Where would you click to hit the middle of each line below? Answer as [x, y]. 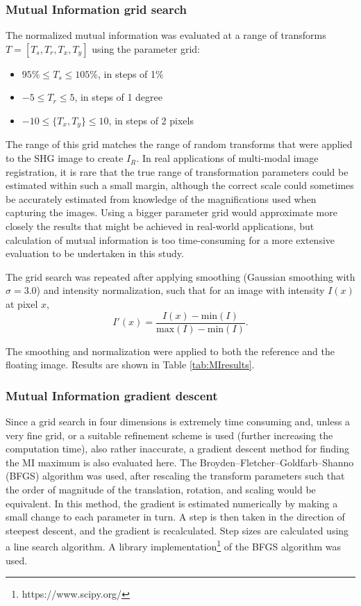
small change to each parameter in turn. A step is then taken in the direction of [175, 517]
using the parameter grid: [146, 48]
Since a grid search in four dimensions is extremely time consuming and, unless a [178, 421]
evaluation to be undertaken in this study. [95, 253]
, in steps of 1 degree [118, 97]
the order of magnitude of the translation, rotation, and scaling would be [161, 490]
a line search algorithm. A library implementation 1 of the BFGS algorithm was [174, 546]
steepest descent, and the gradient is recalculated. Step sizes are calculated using [177, 530]
